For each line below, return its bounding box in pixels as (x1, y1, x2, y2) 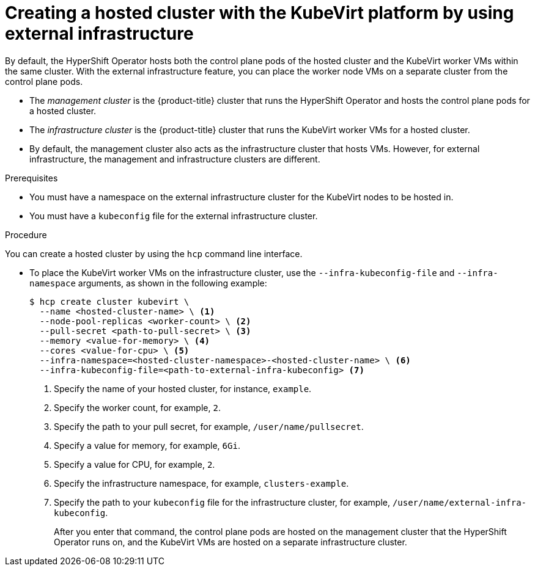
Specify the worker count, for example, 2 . (54, 402, 221, 413)
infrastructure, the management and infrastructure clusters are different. (29, 153, 320, 164)
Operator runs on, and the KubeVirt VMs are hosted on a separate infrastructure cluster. (54, 536, 407, 547)
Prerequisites (5, 172, 58, 183)
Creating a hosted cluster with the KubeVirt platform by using (5, 2, 514, 23)
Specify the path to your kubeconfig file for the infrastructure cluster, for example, (54, 496, 390, 507)
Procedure (5, 229, 47, 240)
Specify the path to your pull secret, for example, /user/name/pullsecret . (54, 421, 364, 432)
